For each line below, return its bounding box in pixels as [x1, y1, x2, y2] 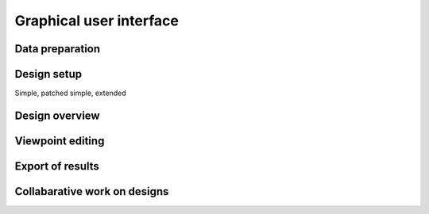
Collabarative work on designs [14, 185, 169, 198]
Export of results [14, 159, 99, 173]
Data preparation [14, 42, 101, 55]
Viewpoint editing [14, 134, 105, 147]
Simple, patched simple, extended [14, 88, 126, 98]
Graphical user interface [14, 12, 179, 29]
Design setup [14, 67, 83, 81]
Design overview [14, 109, 100, 122]
